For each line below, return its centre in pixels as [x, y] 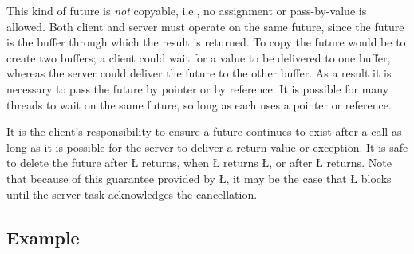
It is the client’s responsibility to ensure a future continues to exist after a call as [204, 131]
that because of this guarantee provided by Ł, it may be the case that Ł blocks [199, 178]
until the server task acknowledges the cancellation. [132, 194]
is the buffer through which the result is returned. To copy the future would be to [206, 42]
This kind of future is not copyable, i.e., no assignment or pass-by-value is [187, 10]
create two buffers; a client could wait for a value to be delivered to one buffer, [199, 57]
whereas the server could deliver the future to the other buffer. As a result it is [199, 73]
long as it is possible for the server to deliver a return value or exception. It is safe [207, 147]
